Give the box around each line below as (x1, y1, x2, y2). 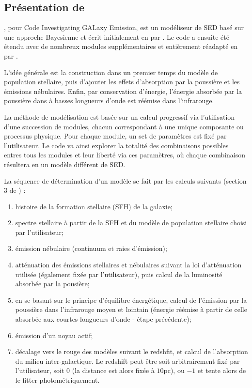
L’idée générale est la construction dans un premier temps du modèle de (4, 67, 218, 77)
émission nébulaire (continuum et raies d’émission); (15, 243, 167, 253)
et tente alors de (197, 365, 246, 375)
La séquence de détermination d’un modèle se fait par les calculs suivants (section (4, 175, 247, 186)
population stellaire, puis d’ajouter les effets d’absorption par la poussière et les (4, 77, 240, 87)
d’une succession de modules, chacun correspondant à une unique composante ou (4, 121, 244, 131)
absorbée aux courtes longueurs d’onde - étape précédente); (15, 314, 191, 324)
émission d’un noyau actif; (15, 330, 93, 340)
